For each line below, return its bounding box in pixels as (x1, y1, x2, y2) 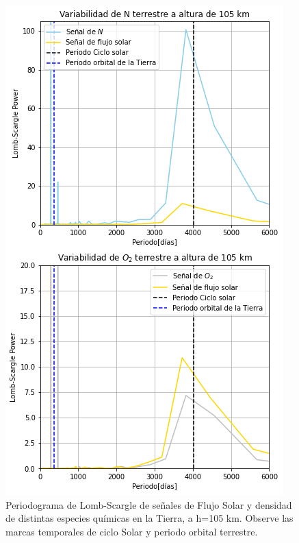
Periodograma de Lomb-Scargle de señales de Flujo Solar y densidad (5, 497, 292, 511)
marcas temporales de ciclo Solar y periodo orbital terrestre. (5, 524, 258, 538)
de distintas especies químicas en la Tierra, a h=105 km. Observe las (5, 511, 294, 525)
